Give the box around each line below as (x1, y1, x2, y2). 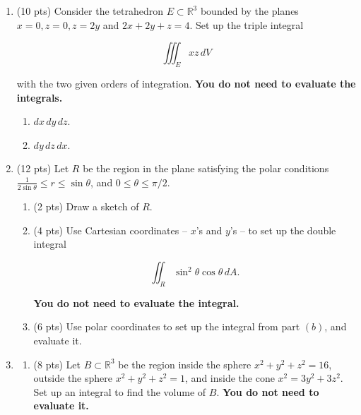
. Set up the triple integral (189, 17, 304, 32)
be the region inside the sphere (118, 356, 251, 371)
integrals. (16, 90, 63, 104)
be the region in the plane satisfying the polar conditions (83, 161, 329, 176)
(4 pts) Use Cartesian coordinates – (33, 222, 187, 237)
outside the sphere (33, 371, 113, 385)
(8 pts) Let (33, 356, 81, 371)
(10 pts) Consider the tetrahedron (16, 4, 163, 18)
